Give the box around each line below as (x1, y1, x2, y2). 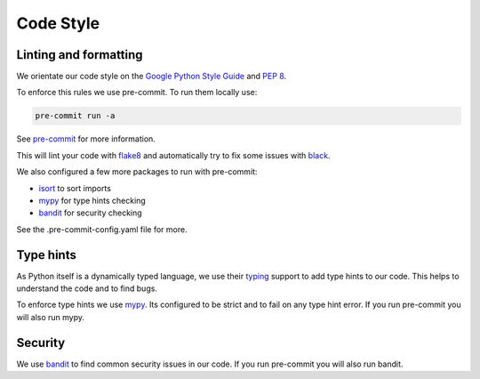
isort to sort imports (38, 182, 111, 193)
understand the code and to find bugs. (16, 283, 157, 294)
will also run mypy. (16, 311, 84, 322)
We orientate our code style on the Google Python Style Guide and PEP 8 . (16, 71, 287, 82)
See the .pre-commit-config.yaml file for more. (16, 223, 188, 235)
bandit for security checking (38, 207, 142, 218)
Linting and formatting (16, 47, 143, 62)
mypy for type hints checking (38, 195, 146, 206)
